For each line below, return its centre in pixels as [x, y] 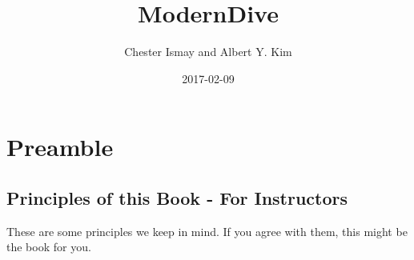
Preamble [60, 147]
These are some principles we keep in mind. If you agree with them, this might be [207, 231]
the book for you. [49, 247]
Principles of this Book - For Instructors [177, 197]
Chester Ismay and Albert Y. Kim [208, 52]
